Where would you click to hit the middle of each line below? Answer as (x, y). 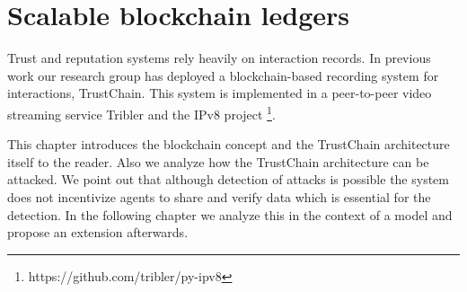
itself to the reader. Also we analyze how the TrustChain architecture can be (218, 161)
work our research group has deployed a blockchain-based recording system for (223, 75)
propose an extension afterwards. (98, 232)
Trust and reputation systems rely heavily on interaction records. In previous (219, 58)
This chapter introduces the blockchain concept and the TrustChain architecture (229, 144)
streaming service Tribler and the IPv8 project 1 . (141, 112)
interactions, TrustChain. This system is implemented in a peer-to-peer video (220, 93)
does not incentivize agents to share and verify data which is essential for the (219, 196)
